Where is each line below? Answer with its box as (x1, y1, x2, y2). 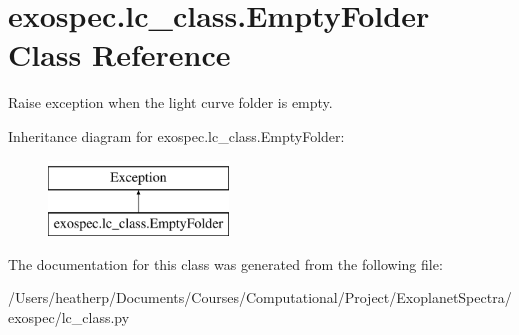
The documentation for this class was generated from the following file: (8, 253, 443, 274)
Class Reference (8, 34, 231, 75)
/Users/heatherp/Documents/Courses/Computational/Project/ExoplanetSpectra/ (8, 287, 512, 308)
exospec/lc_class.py (8, 306, 130, 327)
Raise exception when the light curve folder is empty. (8, 92, 333, 113)
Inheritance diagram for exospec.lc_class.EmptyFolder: (8, 125, 345, 146)
